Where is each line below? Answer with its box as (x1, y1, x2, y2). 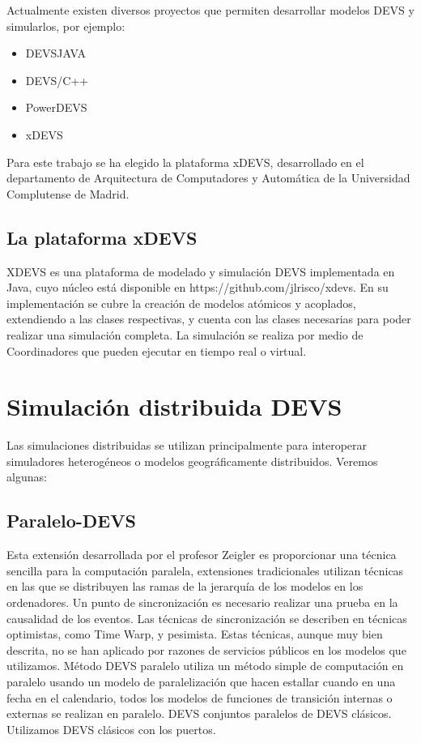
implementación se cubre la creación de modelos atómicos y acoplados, (6, 294, 356, 311)
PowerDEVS (25, 99, 87, 116)
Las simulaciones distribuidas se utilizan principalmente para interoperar (6, 437, 368, 454)
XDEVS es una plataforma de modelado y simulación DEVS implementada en (6, 263, 395, 280)
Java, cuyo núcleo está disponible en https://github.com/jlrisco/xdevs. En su (6, 279, 389, 296)
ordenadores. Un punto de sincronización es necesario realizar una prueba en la (6, 594, 398, 610)
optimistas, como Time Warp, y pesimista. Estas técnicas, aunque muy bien (6, 626, 383, 643)
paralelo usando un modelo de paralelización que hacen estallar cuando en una (6, 673, 396, 690)
